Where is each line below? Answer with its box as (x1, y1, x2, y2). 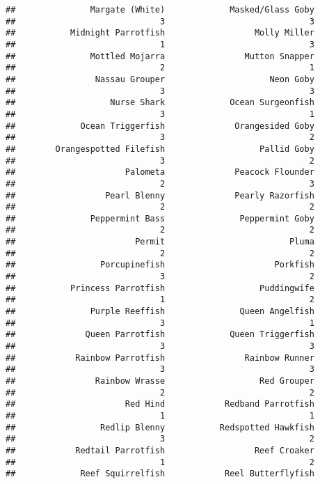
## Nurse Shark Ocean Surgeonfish (6, 97, 314, 108)
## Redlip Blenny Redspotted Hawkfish (6, 422, 314, 432)
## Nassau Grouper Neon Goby (6, 74, 314, 84)
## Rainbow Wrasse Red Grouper (6, 376, 314, 386)
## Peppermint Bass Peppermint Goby (6, 213, 314, 224)
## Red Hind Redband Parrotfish (6, 399, 314, 409)
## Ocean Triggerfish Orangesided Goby (6, 120, 314, 131)
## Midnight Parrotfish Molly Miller (6, 28, 314, 38)
